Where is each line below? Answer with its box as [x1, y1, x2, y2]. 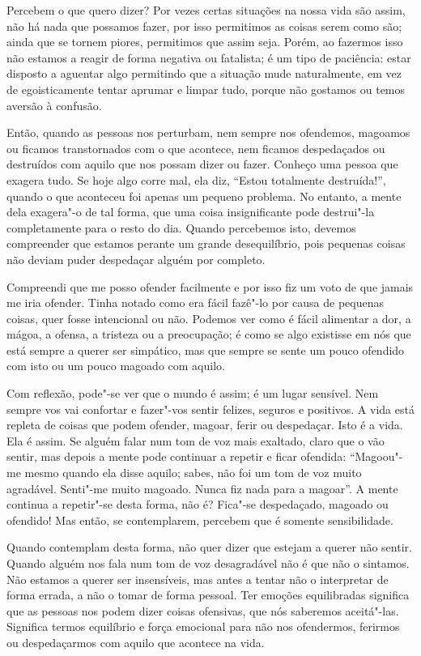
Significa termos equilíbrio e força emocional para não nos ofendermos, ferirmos [6, 618, 400, 635]
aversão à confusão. [6, 96, 102, 113]
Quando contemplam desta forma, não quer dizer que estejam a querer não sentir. [6, 539, 412, 556]
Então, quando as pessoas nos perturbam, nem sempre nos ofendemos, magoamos [6, 124, 410, 141]
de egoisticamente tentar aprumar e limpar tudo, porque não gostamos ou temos [6, 80, 406, 97]
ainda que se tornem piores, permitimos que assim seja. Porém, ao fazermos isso [6, 33, 403, 50]
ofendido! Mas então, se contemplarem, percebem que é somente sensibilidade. [6, 511, 393, 528]
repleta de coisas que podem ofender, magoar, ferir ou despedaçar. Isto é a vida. [6, 416, 403, 433]
